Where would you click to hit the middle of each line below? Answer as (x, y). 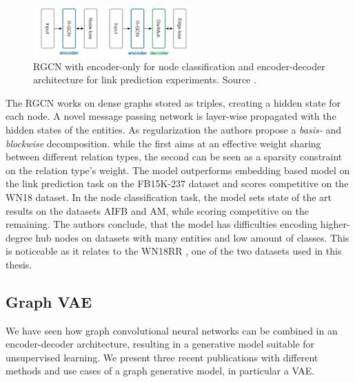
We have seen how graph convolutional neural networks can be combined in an (172, 330)
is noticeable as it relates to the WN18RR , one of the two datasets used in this (174, 251)
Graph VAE (49, 301)
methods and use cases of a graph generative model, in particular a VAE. (160, 371)
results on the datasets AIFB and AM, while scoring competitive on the (157, 210)
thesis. (19, 264)
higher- (335, 224)
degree (19, 237)
